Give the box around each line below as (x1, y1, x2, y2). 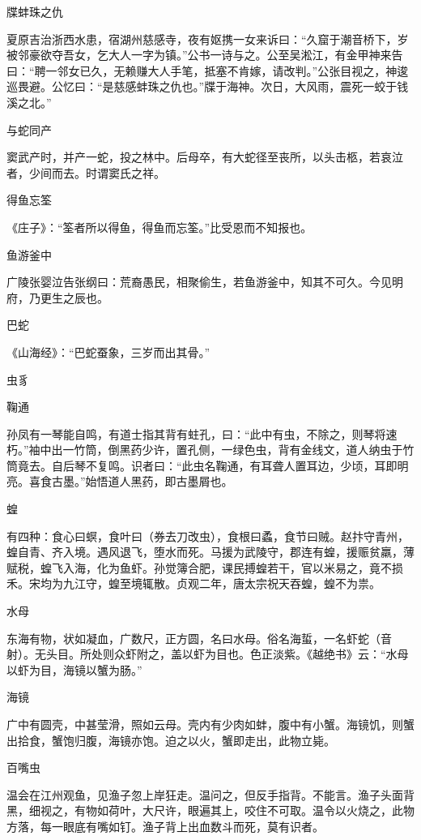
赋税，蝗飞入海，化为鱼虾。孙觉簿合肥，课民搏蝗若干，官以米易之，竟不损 (6, 559, 403, 576)
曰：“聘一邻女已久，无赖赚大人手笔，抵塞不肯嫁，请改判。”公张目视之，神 (6, 62, 398, 79)
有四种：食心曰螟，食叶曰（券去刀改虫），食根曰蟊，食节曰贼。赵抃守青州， (6, 527, 409, 544)
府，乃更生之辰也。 (6, 289, 108, 306)
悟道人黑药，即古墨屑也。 (96, 473, 233, 490)
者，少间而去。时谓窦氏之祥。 (6, 164, 165, 181)
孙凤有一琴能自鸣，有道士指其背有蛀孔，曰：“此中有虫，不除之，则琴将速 (6, 425, 398, 442)
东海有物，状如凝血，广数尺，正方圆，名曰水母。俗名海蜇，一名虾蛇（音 (6, 629, 392, 646)
